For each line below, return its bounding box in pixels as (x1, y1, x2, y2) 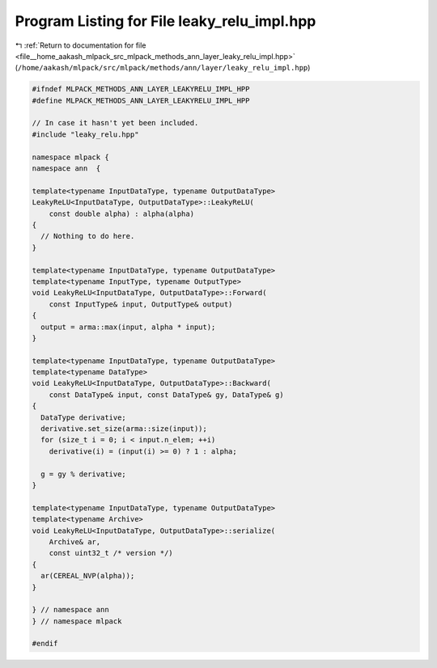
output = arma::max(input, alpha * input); (40, 322, 216, 332)
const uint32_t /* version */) (49, 548, 173, 558)
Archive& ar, (49, 537, 101, 546)
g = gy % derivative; (40, 469, 127, 479)
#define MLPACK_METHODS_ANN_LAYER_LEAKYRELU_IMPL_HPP (32, 95, 250, 105)
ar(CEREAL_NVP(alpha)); (40, 571, 135, 581)
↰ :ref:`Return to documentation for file (15, 40, 146, 50)
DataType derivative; (40, 412, 127, 422)
